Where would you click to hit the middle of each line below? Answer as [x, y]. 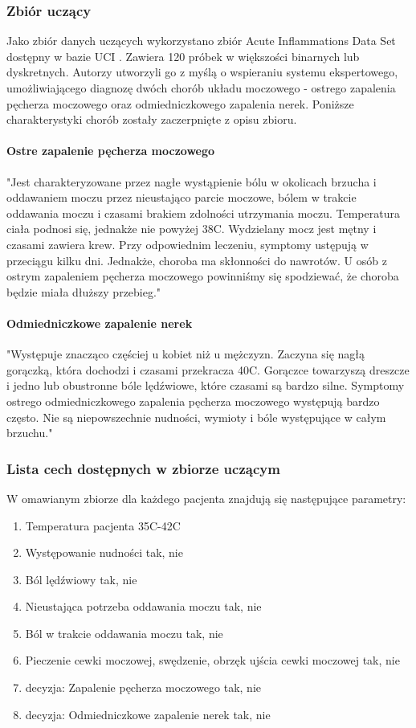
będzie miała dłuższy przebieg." [84, 291]
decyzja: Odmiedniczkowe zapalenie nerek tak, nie [148, 714]
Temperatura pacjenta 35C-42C [103, 525]
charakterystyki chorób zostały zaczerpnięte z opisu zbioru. [152, 119]
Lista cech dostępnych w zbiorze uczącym [143, 468]
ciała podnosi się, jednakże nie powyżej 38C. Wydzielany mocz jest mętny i [192, 229]
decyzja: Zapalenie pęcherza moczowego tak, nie [143, 687]
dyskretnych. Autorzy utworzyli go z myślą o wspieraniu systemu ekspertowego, [202, 72]
